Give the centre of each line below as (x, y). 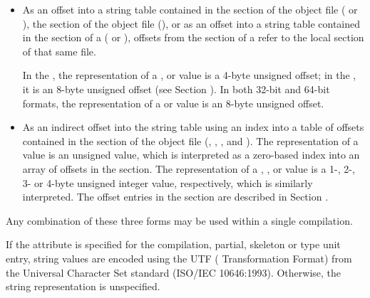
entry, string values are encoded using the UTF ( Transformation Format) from (179, 258)
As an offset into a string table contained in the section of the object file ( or (190, 9)
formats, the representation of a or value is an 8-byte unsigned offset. (173, 103)
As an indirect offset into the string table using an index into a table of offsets (193, 127)
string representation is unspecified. (83, 286)
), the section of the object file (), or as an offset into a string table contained (191, 23)
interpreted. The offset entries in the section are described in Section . (175, 197)
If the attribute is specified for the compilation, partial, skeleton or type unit (173, 244)
